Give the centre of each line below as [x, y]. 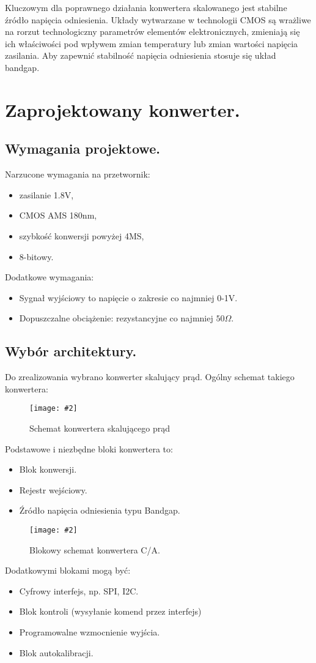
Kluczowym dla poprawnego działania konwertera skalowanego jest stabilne [146, 7]
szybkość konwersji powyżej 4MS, [82, 235]
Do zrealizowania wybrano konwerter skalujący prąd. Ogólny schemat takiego [150, 377]
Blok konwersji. [48, 469]
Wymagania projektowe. [83, 148]
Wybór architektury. [71, 351]
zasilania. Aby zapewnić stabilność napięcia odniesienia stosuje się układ [141, 55]
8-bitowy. [36, 256]
